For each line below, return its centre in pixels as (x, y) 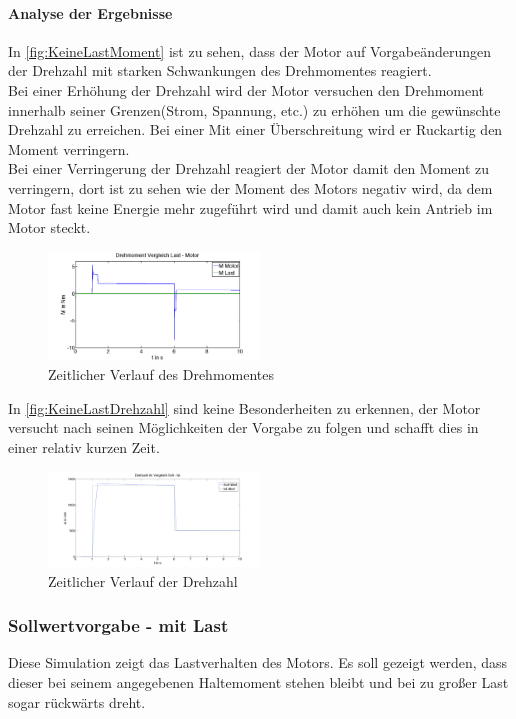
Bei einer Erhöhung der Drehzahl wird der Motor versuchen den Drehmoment (246, 89)
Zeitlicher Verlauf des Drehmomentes (161, 374)
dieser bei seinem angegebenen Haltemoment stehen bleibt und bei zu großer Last (258, 682)
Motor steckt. (49, 227)
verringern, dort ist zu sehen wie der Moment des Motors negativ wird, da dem (250, 187)
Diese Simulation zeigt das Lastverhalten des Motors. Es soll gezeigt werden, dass (258, 662)
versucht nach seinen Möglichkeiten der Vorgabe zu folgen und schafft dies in (243, 427)
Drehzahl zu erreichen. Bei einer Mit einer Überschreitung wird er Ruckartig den (255, 129)
